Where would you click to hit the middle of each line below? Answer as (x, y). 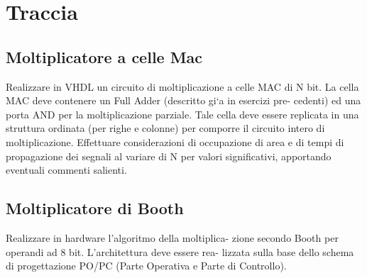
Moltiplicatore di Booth (95, 208)
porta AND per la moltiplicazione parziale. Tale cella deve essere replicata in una (182, 114)
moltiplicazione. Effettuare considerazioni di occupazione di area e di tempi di (175, 141)
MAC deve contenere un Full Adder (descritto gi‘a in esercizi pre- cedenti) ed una (183, 100)
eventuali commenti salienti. (66, 170)
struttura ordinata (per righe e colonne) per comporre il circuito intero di (165, 128)
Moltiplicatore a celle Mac (104, 56)
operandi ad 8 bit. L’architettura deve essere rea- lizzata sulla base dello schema (180, 251)
